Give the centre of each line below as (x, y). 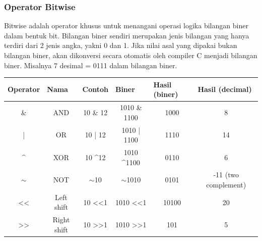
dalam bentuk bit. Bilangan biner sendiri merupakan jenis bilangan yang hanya (127, 35)
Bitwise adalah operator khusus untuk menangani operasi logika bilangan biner (126, 26)
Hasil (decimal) (225, 89)
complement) (226, 185)
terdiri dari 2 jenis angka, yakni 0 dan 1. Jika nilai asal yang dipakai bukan (121, 45)
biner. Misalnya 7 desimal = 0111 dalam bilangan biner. (91, 65)
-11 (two (226, 175)
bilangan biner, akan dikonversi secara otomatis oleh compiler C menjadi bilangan (131, 55)
